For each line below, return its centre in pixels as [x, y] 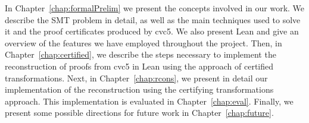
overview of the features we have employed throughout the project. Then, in [143, 42]
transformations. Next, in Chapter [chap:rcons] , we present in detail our [136, 78]
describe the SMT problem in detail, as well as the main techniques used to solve [153, 19]
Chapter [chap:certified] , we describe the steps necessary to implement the [141, 54]
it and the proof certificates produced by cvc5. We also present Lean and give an [152, 31]
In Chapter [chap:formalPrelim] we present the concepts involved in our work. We [155, 8]
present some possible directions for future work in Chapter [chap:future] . [139, 113]
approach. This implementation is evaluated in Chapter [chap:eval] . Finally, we [149, 101]
